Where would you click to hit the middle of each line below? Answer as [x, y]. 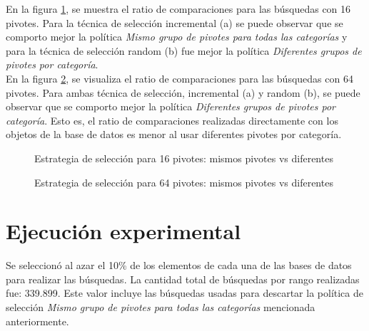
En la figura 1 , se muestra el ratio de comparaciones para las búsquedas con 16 [178, 9]
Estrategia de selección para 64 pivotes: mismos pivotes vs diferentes [184, 182]
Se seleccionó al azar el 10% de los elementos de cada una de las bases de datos [179, 265]
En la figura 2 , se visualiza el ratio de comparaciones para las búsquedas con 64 [180, 78]
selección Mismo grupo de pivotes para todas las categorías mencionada [161, 307]
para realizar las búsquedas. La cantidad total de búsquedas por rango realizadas [183, 279]
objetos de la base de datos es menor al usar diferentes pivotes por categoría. [174, 134]
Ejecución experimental [123, 231]
